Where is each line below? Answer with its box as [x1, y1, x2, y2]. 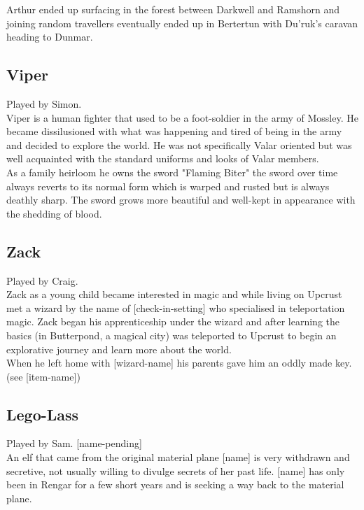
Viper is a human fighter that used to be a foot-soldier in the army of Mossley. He [6, 110, 358, 125]
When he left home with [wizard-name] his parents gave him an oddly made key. [6, 355, 352, 370]
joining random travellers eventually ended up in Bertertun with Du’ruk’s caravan [6, 15, 358, 30]
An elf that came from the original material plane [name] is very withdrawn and [6, 450, 350, 465]
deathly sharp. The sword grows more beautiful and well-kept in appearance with [6, 192, 356, 207]
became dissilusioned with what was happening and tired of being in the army [6, 124, 342, 139]
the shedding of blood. [6, 206, 102, 220]
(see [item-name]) [6, 369, 80, 383]
